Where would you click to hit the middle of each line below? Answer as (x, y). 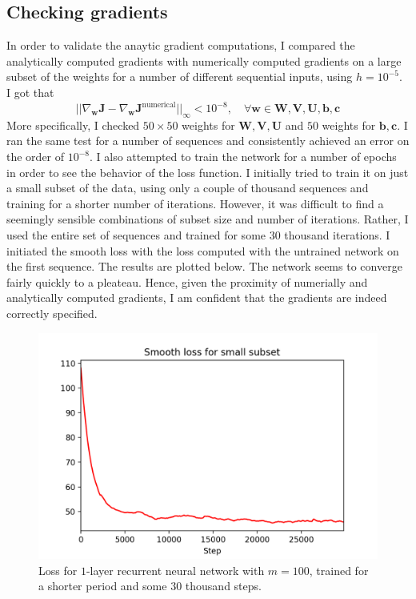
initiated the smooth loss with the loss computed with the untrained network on (203, 250)
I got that (30, 92)
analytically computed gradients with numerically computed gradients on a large (204, 60)
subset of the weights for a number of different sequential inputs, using (180, 76)
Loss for (58, 570)
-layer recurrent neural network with (175, 570)
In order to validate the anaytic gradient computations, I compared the (181, 45)
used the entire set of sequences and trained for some (136, 235)
